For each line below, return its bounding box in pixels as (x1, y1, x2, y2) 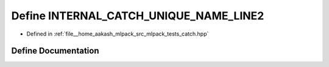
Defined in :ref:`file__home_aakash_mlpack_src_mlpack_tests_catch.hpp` (26, 30, 209, 37)
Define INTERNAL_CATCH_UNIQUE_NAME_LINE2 (11, 9, 264, 22)
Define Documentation (11, 46, 99, 56)
